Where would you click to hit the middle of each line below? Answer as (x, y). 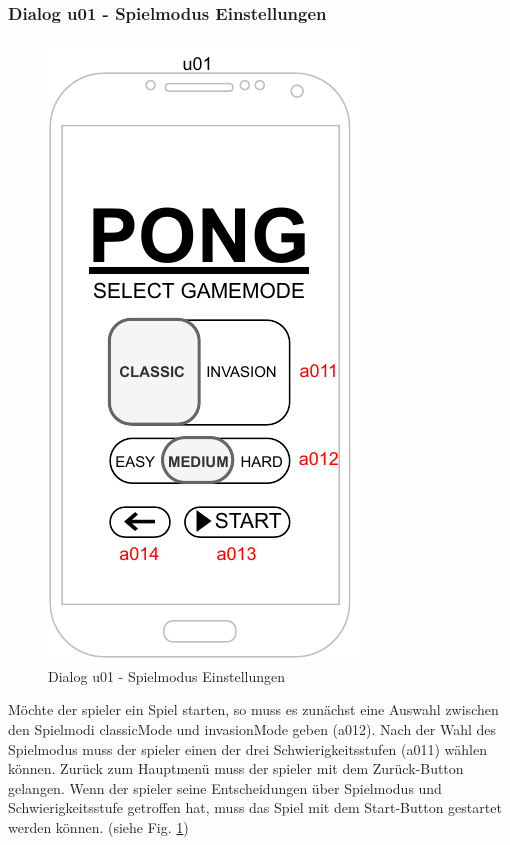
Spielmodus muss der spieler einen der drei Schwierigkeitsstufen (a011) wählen (247, 748)
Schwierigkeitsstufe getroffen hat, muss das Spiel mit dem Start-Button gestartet (255, 807)
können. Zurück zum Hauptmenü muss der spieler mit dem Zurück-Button (236, 768)
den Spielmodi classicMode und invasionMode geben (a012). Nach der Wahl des (252, 729)
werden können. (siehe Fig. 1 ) (98, 826)
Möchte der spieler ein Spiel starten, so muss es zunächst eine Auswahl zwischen (253, 709)
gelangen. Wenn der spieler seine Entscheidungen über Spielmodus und (225, 787)
